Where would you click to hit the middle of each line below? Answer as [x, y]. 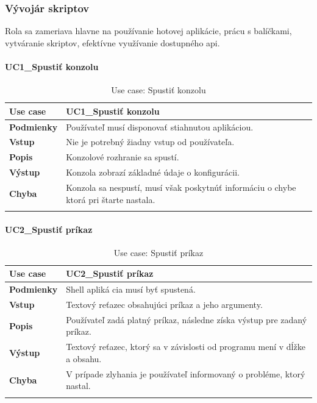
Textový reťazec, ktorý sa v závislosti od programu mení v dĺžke [186, 347]
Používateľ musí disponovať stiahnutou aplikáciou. [160, 127]
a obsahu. [84, 358]
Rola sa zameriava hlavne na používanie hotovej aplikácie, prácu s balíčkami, [148, 31]
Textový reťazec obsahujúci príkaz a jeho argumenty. [164, 305]
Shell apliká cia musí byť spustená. [131, 289]
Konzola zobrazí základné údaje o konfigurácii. [153, 172]
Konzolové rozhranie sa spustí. [123, 157]
